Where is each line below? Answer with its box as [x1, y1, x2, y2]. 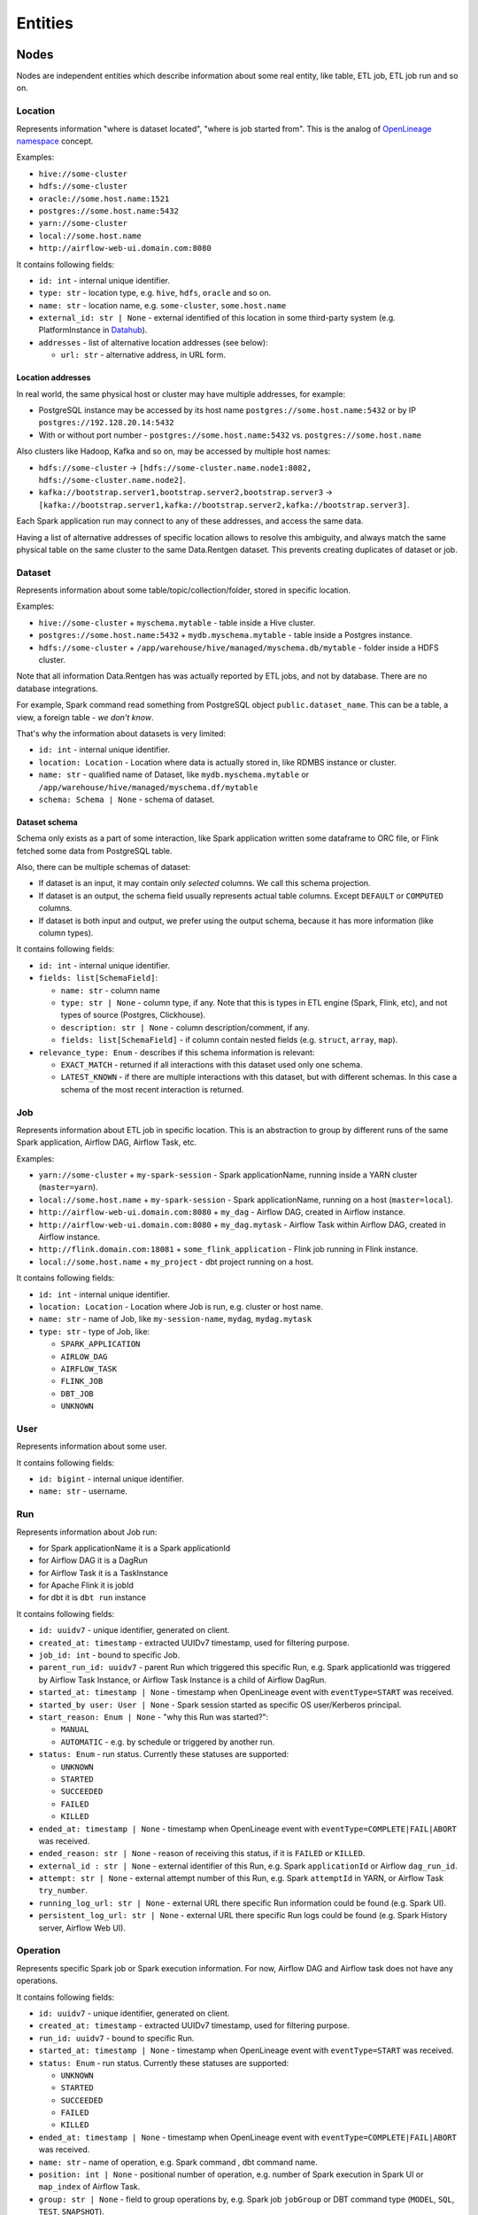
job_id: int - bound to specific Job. [38, 1650, 181, 1660]
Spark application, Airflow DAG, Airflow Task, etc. [16, 1137, 197, 1147]
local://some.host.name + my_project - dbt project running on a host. [38, 1256, 314, 1267]
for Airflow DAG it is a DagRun [38, 1555, 148, 1566]
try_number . [38, 1885, 89, 1896]
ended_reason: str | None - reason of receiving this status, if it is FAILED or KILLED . [38, 1848, 366, 1859]
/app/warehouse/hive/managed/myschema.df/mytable [38, 782, 258, 792]
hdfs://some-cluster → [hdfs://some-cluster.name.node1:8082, [38, 462, 312, 473]
